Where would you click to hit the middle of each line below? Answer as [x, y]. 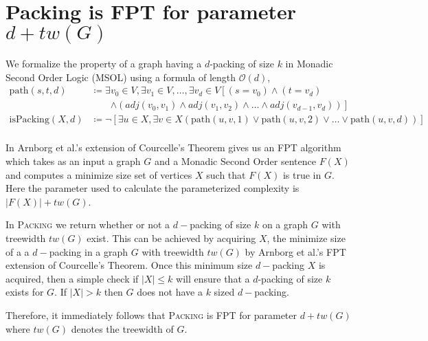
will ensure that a [213, 278]
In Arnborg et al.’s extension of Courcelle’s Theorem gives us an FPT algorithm [173, 147]
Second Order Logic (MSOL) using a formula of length [121, 77]
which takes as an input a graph [73, 161]
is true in [302, 174]
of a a [18, 251]
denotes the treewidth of [122, 328]
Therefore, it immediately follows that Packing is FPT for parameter [151, 315]
